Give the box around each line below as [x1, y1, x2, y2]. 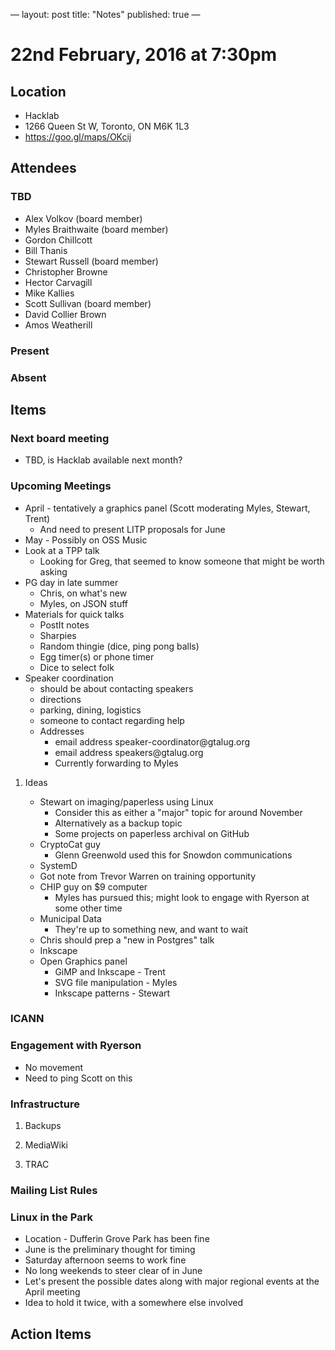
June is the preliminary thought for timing [24, 1244, 196, 1256]
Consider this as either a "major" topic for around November [54, 806, 303, 818]
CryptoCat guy [39, 838, 101, 850]
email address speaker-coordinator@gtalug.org [54, 735, 251, 748]
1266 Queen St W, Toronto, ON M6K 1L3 [24, 120, 190, 132]
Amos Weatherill [24, 319, 93, 331]
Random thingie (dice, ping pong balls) [39, 640, 200, 652]
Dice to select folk [39, 661, 115, 673]
